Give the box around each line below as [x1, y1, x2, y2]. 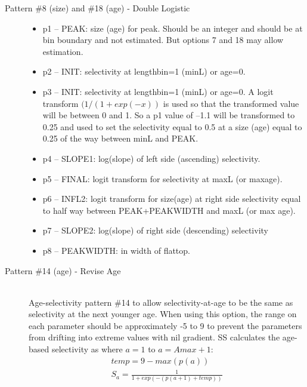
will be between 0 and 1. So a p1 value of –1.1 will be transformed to [42, 109, 295, 121]
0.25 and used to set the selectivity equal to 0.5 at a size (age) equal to [42, 120, 302, 133]
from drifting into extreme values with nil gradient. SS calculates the [29, 331, 280, 343]
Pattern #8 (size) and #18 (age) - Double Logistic [5, 2, 190, 14]
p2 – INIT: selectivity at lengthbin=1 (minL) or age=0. [42, 65, 246, 78]
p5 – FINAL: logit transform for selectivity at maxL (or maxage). [42, 172, 283, 185]
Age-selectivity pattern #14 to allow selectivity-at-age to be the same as [29, 296, 293, 308]
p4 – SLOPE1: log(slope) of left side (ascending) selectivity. [42, 152, 261, 164]
